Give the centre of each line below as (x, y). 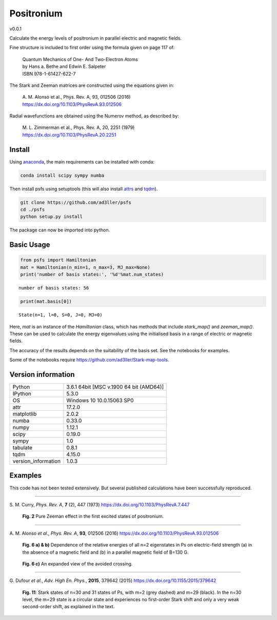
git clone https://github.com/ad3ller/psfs (76, 202)
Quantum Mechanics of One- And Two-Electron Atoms (80, 59)
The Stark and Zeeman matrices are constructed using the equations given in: (92, 85)
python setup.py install (52, 217)
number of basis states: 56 (54, 288)
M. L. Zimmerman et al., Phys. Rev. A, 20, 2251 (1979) (78, 127)
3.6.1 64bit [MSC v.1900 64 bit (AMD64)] (115, 387)
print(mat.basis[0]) (46, 302)
